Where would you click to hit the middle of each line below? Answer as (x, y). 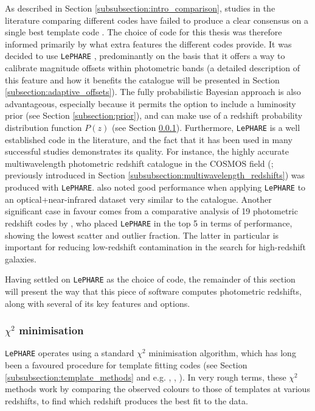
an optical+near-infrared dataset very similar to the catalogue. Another (138, 199)
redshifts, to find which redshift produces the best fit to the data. (126, 400)
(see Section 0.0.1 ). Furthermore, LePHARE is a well (206, 127)
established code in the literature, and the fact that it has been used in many (149, 139)
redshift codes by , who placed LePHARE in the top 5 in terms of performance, (149, 223)
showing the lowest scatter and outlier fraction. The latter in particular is (142, 235)
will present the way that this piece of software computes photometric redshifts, (153, 291)
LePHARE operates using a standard (70, 353)
